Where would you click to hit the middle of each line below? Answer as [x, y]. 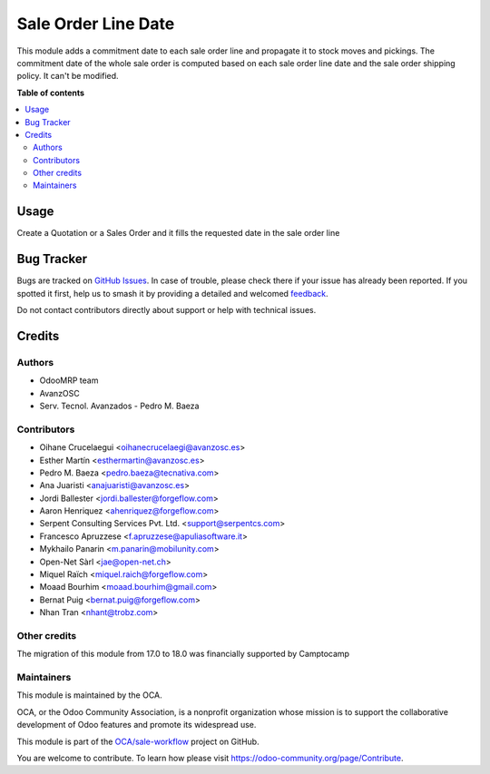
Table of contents [51, 93]
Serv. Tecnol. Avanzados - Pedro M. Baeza [119, 406]
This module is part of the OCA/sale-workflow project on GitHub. [138, 741]
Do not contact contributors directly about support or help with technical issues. [167, 310]
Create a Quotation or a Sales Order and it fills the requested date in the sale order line [178, 233]
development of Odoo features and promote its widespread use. [137, 725]
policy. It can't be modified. [68, 76]
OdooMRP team [69, 380]
